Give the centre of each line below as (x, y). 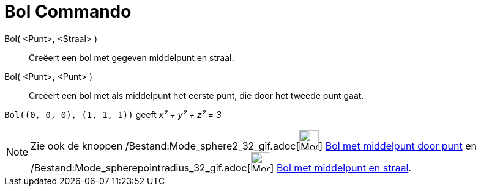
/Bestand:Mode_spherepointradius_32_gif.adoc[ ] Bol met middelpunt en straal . (221, 168)
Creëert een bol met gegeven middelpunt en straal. (132, 57)
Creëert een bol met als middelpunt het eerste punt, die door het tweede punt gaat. (196, 95)
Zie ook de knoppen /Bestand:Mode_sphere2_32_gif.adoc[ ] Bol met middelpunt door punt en (254, 146)
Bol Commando (68, 12)
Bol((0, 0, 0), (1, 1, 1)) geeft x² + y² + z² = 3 (113, 114)
